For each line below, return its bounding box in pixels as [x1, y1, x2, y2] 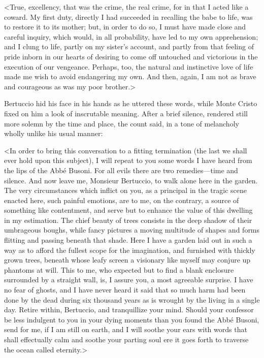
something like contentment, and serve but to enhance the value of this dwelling [4, 205, 253, 215]
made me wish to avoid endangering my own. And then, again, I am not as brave [4, 71, 256, 82]
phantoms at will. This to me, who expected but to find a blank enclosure [4, 264, 234, 275]
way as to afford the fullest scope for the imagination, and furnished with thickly [4, 244, 255, 255]
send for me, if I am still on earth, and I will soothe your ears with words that [4, 324, 247, 335]
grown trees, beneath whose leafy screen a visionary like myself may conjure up [4, 254, 251, 265]
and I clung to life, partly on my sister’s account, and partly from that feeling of [4, 41, 254, 52]
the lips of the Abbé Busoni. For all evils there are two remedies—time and [4, 165, 238, 175]
